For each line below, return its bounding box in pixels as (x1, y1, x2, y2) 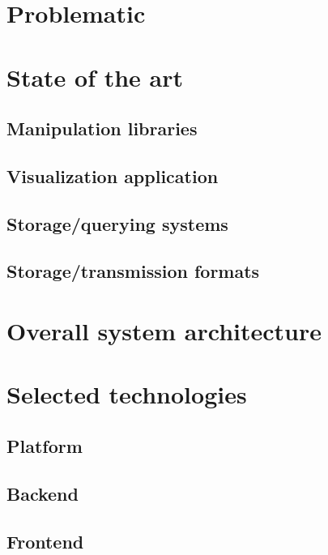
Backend (6, 480, 79, 506)
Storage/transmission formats (6, 258, 260, 284)
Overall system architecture (6, 314, 322, 348)
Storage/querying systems (6, 211, 228, 236)
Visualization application (6, 163, 219, 188)
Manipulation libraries (6, 116, 198, 141)
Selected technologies (6, 378, 247, 411)
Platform (6, 433, 83, 459)
